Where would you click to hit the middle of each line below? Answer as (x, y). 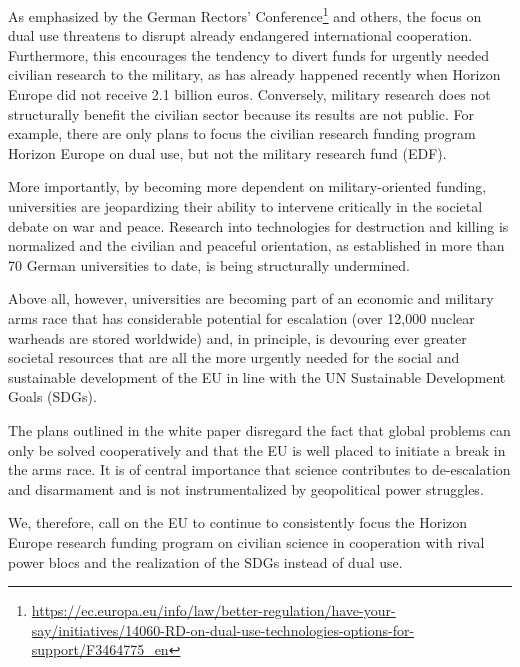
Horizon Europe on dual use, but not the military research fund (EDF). (227, 152)
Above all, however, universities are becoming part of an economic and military (251, 298)
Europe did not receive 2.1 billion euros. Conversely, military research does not (249, 94)
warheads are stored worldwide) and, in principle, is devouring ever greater (237, 337)
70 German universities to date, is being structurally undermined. (209, 264)
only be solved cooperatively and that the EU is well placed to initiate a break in (257, 449)
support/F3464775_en (100, 649)
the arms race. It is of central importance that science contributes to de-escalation (259, 469)
